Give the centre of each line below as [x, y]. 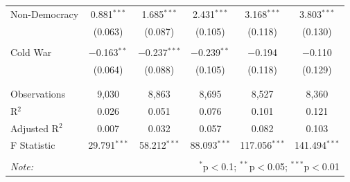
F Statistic [33, 145]
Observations [38, 93]
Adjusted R [35, 128]
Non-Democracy [45, 13]
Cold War [31, 52]
